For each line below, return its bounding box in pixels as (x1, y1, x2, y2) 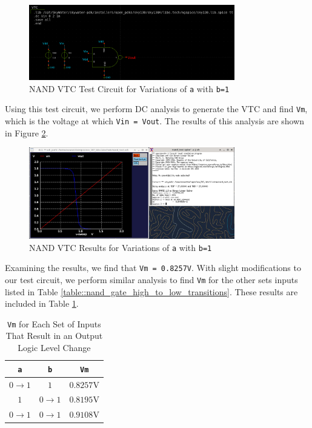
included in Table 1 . (5, 297, 79, 310)
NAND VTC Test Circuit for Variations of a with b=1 (29, 82, 230, 95)
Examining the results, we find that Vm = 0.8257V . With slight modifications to (5, 261, 301, 274)
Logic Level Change (18, 341, 91, 354)
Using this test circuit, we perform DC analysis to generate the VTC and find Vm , (5, 102, 308, 115)
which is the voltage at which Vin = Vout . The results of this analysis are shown (5, 115, 305, 127)
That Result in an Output (5, 329, 103, 342)
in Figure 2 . (5, 126, 48, 139)
